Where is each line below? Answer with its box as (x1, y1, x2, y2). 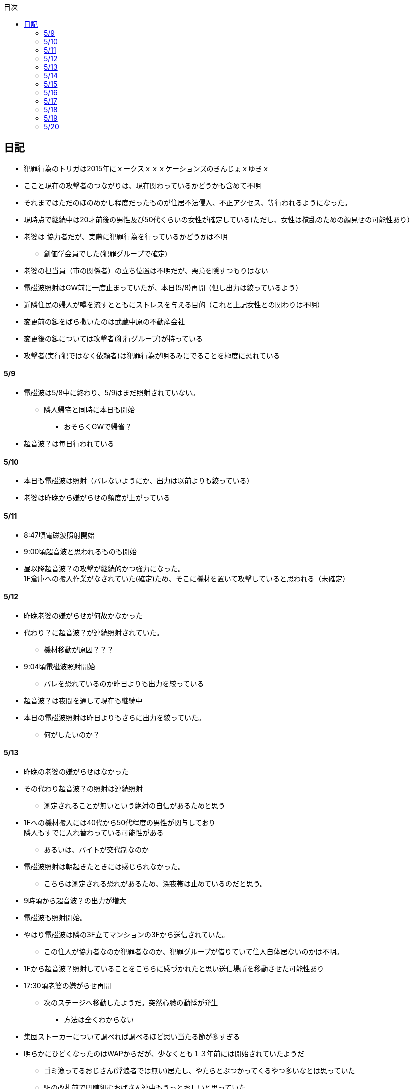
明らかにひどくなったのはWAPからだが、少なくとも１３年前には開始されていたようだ (24, 1049, 305, 1058)
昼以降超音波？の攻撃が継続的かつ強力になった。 (24, 564, 185, 573)
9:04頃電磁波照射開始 (24, 662, 95, 671)
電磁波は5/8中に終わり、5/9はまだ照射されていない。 (24, 388, 200, 397)
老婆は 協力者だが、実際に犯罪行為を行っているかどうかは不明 (24, 232, 228, 241)
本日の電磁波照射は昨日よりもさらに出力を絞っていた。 (24, 713, 206, 722)
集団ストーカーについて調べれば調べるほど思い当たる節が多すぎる (24, 1032, 240, 1041)
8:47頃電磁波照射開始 (24, 530, 95, 539)
